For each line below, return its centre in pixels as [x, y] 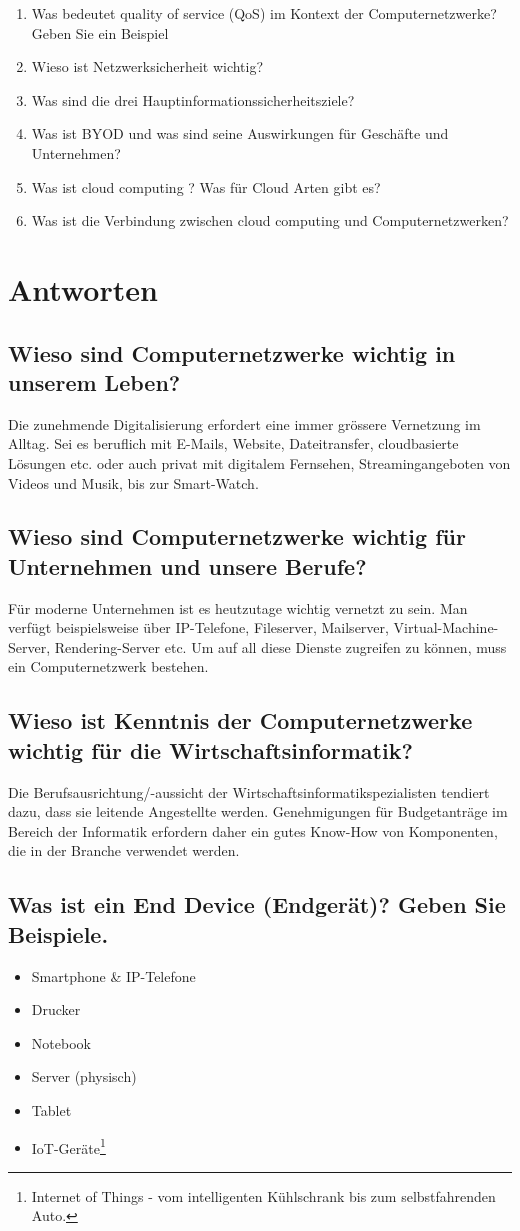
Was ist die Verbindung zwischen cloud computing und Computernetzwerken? [270, 220]
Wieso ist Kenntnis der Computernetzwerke [240, 720]
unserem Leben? [94, 381]
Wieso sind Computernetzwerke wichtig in [232, 352]
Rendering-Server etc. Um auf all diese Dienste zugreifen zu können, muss [280, 646]
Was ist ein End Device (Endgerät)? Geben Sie [257, 904]
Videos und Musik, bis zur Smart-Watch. [133, 482]
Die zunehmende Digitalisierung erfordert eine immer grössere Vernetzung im [244, 423]
